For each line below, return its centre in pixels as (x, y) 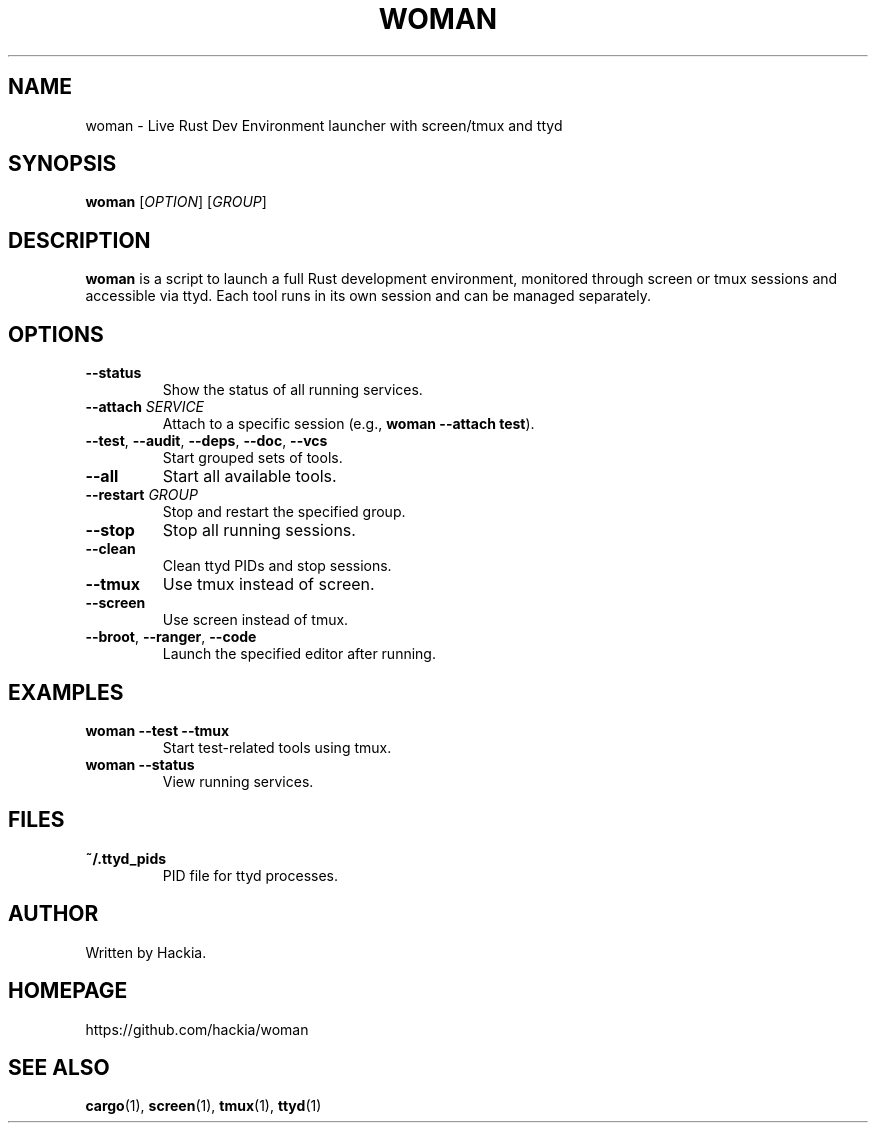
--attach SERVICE (145, 407)
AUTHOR (53, 914)
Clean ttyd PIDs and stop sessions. (277, 566)
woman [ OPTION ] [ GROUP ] (176, 202)
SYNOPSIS (62, 164)
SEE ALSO (59, 1067)
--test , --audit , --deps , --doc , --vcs (206, 441)
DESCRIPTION (79, 240)
